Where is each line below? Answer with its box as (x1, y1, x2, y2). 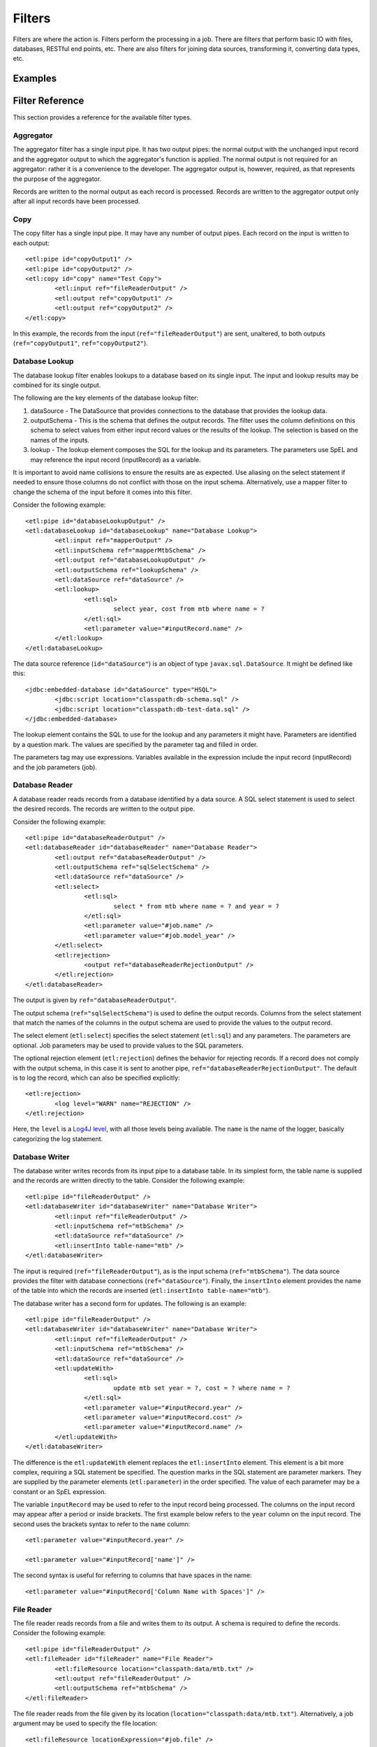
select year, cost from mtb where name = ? (113, 605, 265, 613)
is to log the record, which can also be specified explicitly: (13, 1073, 181, 1082)
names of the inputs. (30, 435, 90, 444)
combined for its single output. (13, 381, 101, 389)
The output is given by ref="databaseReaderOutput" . (13, 996, 177, 1004)
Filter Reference (13, 95, 84, 107)
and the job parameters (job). (13, 762, 98, 771)
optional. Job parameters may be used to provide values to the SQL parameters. (13, 1041, 244, 1050)
